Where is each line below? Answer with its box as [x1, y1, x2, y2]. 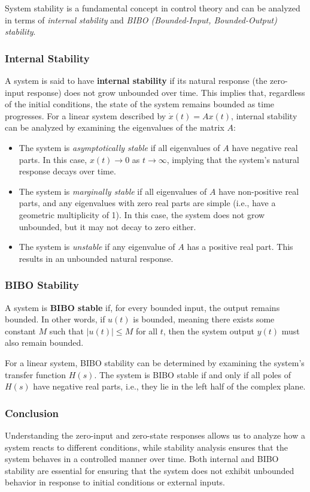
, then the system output [163, 324, 255, 337]
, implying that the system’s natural [166, 153, 299, 165]
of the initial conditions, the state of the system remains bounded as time [5, 98, 275, 110]
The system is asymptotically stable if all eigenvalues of [19, 141, 220, 153]
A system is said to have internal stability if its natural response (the [5, 74, 268, 86]
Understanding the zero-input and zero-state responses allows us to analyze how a [5, 428, 305, 441]
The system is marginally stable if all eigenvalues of [19, 185, 207, 197]
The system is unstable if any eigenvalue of [19, 240, 175, 253]
